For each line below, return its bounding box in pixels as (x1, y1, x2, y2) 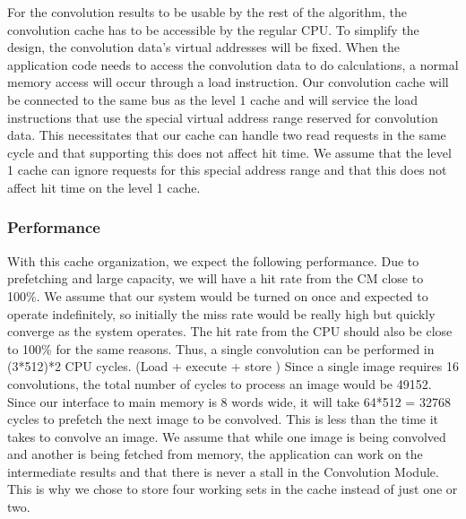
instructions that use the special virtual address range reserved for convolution (7, 108, 438, 126)
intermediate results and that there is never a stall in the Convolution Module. (7, 462, 439, 480)
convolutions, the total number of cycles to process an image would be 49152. (7, 374, 432, 393)
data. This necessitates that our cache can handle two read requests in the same (7, 125, 446, 144)
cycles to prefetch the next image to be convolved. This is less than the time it (7, 410, 439, 428)
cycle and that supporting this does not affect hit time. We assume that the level (7, 143, 452, 161)
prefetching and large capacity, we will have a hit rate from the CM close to (7, 269, 424, 288)
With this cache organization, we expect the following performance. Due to (7, 251, 419, 270)
